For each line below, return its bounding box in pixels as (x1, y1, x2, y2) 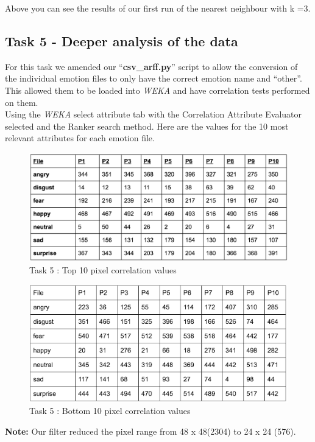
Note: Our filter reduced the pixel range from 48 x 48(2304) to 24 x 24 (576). (5, 424, 296, 437)
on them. (5, 96, 38, 108)
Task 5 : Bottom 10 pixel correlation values (29, 404, 191, 417)
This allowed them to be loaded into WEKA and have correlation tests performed (5, 83, 310, 96)
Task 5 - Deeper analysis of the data (5, 31, 238, 50)
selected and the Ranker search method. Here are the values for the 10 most (5, 119, 289, 132)
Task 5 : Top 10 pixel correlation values (29, 264, 177, 276)
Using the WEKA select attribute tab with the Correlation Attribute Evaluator (5, 108, 302, 121)
